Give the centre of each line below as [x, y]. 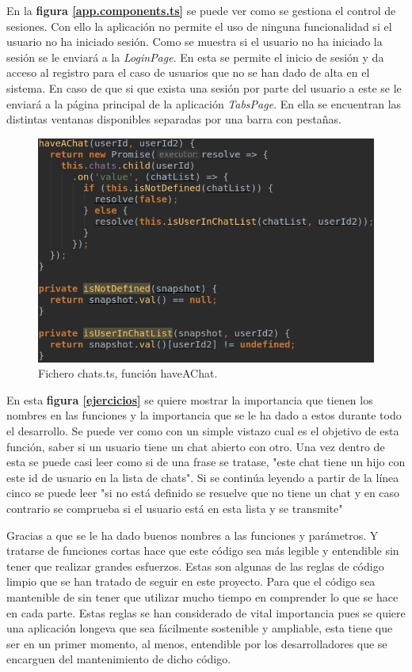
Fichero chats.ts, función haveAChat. [128, 373]
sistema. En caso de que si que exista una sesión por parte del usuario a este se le [204, 87]
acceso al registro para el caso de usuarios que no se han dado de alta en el [188, 72]
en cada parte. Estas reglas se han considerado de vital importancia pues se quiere [206, 612]
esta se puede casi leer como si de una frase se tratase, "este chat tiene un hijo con [206, 462]
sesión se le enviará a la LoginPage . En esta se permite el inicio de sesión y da [195, 57]
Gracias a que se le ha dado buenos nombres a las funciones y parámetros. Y [193, 535]
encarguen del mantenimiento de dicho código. [119, 659]
